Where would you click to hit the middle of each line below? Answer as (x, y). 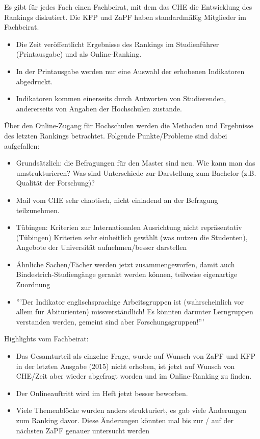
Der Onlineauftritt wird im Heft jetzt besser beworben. (102, 393)
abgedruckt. (34, 81)
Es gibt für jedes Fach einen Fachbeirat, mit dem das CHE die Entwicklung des (128, 7)
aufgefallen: (22, 145)
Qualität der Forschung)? (55, 183)
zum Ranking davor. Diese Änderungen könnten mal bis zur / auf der (125, 420)
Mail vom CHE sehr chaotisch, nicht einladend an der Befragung (117, 200)
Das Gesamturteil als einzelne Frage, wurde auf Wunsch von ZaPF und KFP (136, 356)
